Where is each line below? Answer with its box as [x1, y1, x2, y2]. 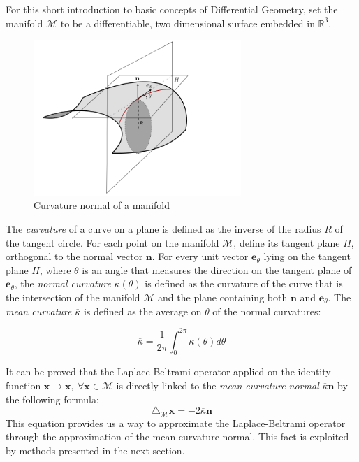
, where [39, 262, 71, 277]
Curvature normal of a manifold [34, 198, 170, 212]
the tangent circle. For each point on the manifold [6, 235, 219, 250]
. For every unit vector [152, 249, 249, 264]
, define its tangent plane [233, 235, 340, 250]
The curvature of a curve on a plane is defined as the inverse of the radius [6, 221, 321, 236]
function [6, 378, 41, 393]
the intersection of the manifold [6, 289, 140, 304]
